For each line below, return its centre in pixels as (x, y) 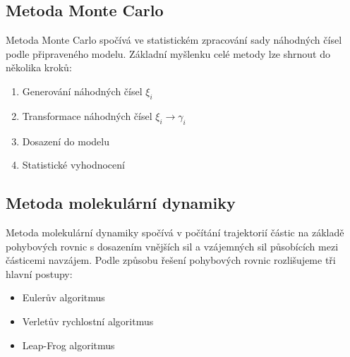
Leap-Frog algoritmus (68, 345)
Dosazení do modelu (66, 141)
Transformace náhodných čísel (87, 115)
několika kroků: (39, 67)
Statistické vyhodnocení (73, 165)
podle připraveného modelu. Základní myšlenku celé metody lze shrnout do (168, 53)
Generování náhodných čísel (82, 91)
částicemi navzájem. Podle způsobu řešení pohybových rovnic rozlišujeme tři (171, 260)
